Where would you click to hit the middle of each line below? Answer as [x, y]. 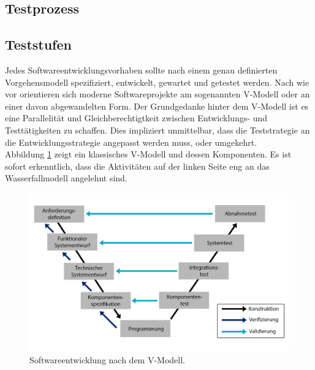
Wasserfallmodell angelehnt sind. [66, 178]
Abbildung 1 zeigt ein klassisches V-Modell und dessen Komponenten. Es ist [148, 154]
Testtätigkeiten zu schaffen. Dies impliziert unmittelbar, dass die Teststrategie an [157, 130]
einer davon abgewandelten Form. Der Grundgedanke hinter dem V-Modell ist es [157, 106]
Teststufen [38, 44]
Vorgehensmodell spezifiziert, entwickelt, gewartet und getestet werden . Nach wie [157, 82]
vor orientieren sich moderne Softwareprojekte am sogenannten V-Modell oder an [157, 94]
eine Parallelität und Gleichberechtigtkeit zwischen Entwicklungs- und [136, 118]
